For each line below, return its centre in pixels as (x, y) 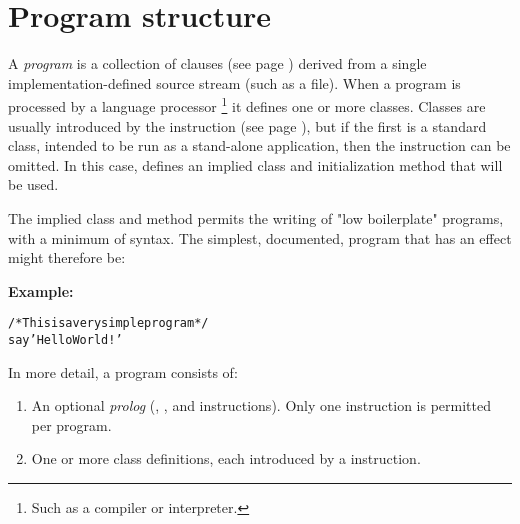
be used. (33, 184)
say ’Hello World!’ (65, 339)
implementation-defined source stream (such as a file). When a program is (234, 82)
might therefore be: (67, 257)
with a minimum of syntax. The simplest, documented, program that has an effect (260, 237)
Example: (41, 290)
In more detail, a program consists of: (123, 371)
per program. (71, 424)
